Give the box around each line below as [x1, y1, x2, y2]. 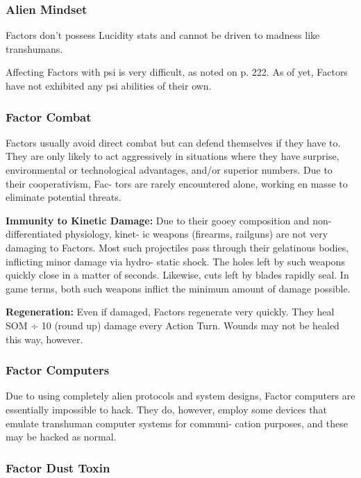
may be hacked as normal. [6, 429, 117, 444]
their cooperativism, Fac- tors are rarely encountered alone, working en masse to [6, 176, 348, 190]
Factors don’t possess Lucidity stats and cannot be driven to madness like [6, 28, 320, 42]
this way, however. [6, 331, 83, 346]
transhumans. [6, 41, 63, 56]
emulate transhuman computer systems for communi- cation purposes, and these [6, 415, 348, 430]
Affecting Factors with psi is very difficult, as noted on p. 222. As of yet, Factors [6, 65, 348, 79]
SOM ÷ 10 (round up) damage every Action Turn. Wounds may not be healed [6, 318, 339, 332]
